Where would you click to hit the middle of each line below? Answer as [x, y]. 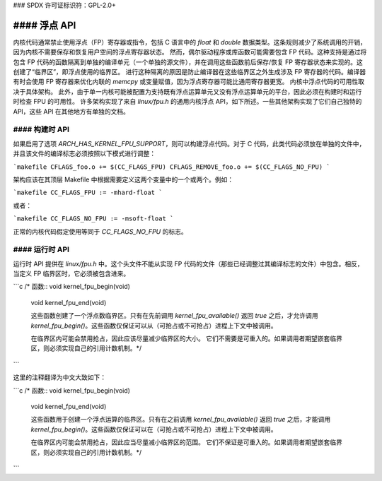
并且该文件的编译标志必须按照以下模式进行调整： [84, 154]
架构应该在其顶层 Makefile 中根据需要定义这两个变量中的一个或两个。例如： [123, 179]
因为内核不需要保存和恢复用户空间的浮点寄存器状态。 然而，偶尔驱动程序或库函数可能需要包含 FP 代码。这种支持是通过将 [190, 52]
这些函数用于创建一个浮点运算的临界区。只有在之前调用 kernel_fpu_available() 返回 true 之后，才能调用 [181, 420]
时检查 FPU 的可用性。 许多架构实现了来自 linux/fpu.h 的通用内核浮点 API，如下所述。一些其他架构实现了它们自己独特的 [187, 102]
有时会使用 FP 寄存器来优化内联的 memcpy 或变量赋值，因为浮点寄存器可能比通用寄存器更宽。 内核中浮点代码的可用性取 [189, 82]
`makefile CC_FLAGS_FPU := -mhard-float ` [88, 193]
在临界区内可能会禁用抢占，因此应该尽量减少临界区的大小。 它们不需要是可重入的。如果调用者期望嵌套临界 [186, 338]
